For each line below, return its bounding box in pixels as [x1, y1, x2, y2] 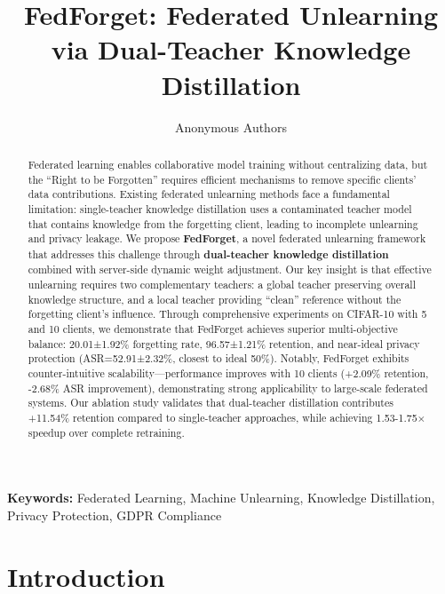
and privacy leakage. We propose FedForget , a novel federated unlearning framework [28, 231, 426, 247]
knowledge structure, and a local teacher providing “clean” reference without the [28, 291, 401, 306]
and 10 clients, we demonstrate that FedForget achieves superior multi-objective [28, 321, 398, 337]
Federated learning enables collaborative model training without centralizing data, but [28, 156, 428, 171]
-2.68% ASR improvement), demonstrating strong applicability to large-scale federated [28, 380, 428, 395]
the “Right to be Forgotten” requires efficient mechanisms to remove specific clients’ [28, 171, 417, 186]
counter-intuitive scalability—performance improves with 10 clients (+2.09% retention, [28, 366, 429, 381]
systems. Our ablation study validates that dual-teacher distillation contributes [28, 395, 393, 410]
